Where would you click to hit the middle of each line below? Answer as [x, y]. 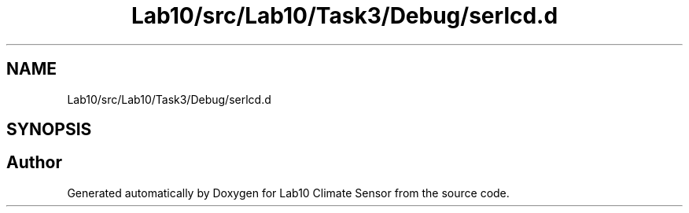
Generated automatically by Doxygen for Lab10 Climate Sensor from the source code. [288, 193]
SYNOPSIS [49, 130]
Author [34, 163]
